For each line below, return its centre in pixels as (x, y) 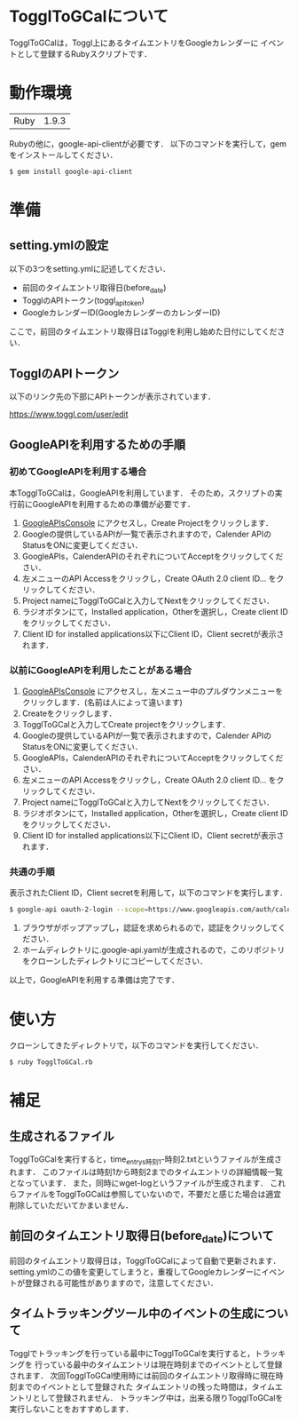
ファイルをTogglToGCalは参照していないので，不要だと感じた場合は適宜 (149, 1194)
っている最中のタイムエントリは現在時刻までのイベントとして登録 (162, 1364)
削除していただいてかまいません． (71, 1205)
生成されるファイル (62, 1136)
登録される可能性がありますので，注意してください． (122, 1283)
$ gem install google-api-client (71, 171)
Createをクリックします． (69, 713)
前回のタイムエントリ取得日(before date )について (141, 1237)
